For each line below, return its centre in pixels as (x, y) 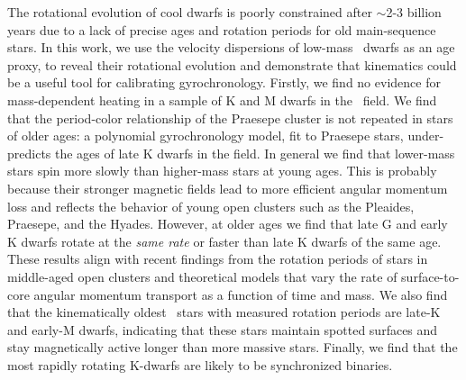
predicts (29, 153)
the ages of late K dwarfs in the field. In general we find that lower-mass (255, 153)
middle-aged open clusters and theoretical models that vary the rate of (202, 276)
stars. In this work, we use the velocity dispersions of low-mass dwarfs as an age (231, 47)
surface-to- (430, 276)
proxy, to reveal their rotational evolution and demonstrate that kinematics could (232, 64)
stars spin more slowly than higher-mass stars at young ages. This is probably (222, 171)
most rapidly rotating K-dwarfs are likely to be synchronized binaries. (200, 364)
